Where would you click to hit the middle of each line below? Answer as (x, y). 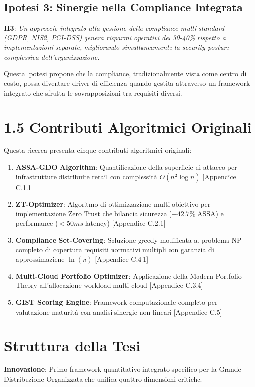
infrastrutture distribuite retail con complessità (86, 176)
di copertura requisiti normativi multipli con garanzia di (129, 249)
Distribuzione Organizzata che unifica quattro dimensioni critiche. (103, 378)
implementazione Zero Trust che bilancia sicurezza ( (94, 213)
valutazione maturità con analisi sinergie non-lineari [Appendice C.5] (119, 311)
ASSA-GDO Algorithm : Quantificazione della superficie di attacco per (126, 167)
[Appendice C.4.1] (122, 259)
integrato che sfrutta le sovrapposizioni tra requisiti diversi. (93, 92)
